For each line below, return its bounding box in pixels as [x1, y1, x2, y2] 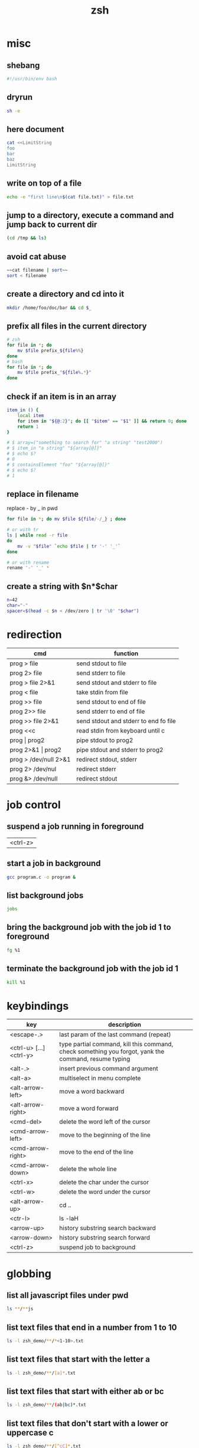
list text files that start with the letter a [6, 1354, 150, 1365]
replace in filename [6, 489, 79, 499]
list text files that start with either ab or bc [6, 1387, 164, 1397]
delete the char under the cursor [59, 1178, 149, 1186]
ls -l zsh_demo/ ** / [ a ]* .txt [6, 1370, 76, 1376]
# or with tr [6, 527, 39, 533]
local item [17, 412, 44, 418]
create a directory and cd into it [6, 289, 125, 299]
